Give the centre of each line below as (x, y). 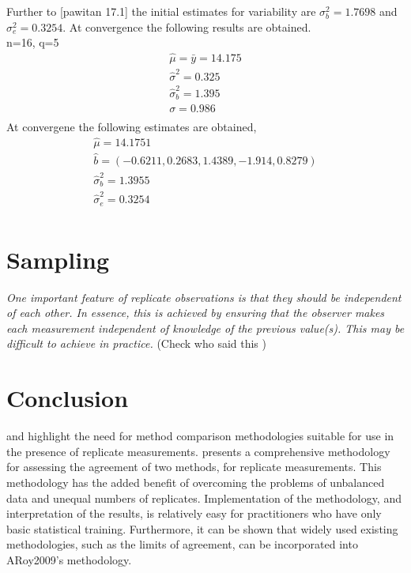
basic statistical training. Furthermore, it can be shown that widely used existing (202, 528)
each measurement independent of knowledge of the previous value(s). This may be (205, 328)
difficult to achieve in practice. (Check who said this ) (136, 343)
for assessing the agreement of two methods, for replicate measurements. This (194, 467)
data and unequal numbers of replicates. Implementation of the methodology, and (204, 498)
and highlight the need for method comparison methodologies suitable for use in (200, 436)
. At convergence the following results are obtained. (187, 26)
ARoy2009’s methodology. (69, 559)
